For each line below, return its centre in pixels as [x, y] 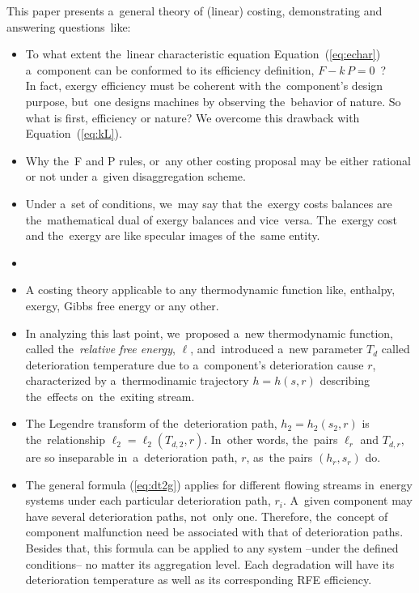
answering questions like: [69, 26]
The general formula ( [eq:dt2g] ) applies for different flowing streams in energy [219, 484]
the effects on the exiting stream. [110, 396]
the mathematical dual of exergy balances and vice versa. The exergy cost [211, 219]
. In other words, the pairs [271, 439]
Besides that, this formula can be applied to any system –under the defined [212, 548]
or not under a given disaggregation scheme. [135, 176]
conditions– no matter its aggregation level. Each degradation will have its [210, 563]
